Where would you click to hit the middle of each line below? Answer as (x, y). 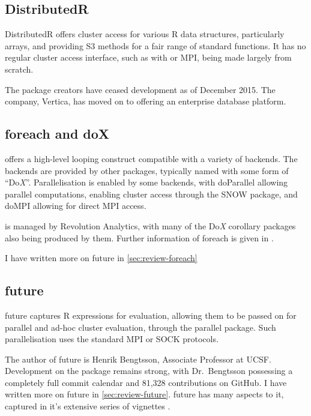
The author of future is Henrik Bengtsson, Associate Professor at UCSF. (138, 359)
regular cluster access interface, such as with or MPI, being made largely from (148, 57)
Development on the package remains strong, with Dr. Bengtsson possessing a (149, 371)
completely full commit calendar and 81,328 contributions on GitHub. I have (146, 382)
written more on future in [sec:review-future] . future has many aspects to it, (144, 394)
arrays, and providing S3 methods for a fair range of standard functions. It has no (155, 45)
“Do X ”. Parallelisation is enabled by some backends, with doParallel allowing (146, 182)
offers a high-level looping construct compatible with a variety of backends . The (151, 158)
